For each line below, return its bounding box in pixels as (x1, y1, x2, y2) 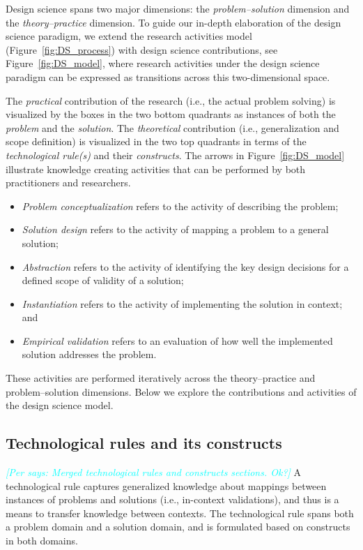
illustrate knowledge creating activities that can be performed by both (6, 161, 306, 176)
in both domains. (6, 533, 78, 548)
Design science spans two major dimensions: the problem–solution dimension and (6, 1, 350, 15)
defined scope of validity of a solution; (22, 273, 184, 288)
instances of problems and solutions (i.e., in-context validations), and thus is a (6, 492, 339, 507)
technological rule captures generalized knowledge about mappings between (6, 478, 327, 493)
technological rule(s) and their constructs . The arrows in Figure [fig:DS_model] (6, 147, 345, 162)
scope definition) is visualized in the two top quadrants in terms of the (6, 134, 307, 149)
